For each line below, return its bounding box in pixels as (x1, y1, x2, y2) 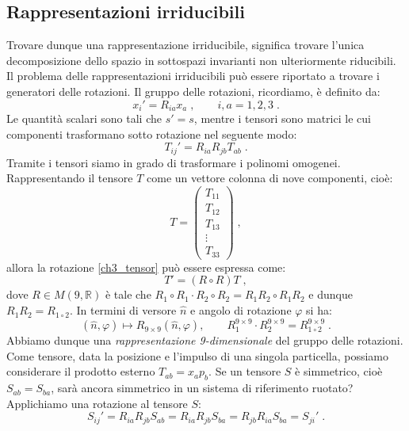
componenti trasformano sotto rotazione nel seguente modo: (6, 125, 297, 142)
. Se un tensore (208, 363, 281, 380)
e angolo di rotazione (190, 302, 292, 318)
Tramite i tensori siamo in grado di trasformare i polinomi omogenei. (6, 154, 341, 170)
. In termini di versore (69, 302, 177, 318)
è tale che (105, 286, 151, 303)
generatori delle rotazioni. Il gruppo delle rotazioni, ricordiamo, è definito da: (6, 82, 380, 99)
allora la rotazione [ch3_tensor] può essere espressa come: (6, 258, 286, 275)
